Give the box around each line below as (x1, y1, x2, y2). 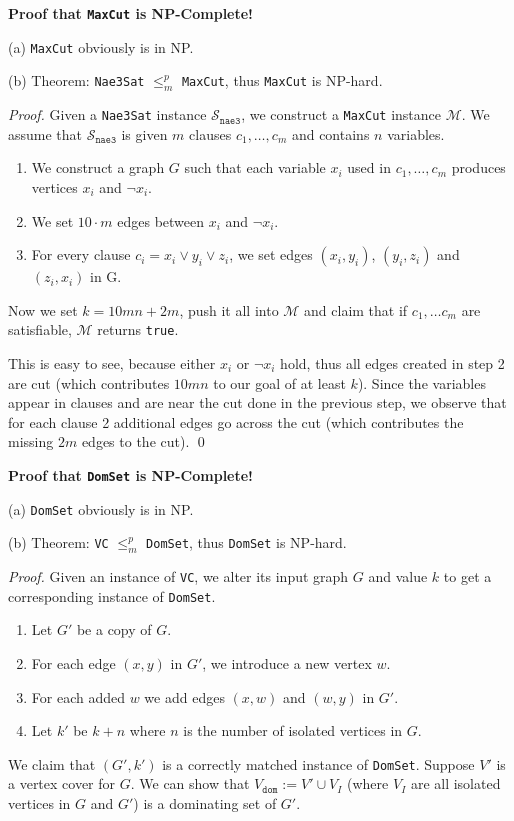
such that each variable (184, 157, 326, 178)
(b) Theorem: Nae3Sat (8, 70, 145, 91)
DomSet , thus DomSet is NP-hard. (146, 532, 347, 553)
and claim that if (304, 299, 408, 320)
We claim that (8, 753, 96, 774)
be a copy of (76, 619, 152, 640)
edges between (117, 210, 205, 231)
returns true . (97, 319, 179, 340)
